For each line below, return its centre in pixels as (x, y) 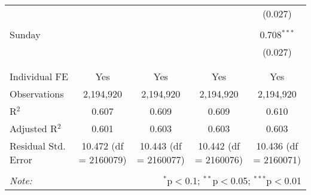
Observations (37, 94)
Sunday (25, 34)
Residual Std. (38, 146)
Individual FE (39, 76)
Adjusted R (33, 128)
